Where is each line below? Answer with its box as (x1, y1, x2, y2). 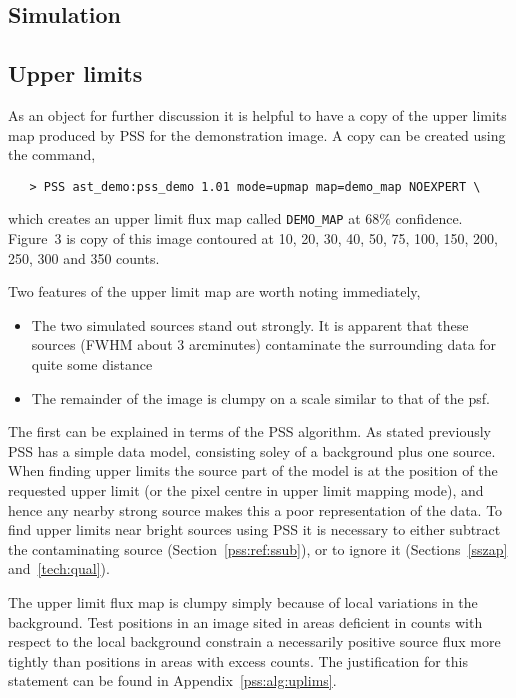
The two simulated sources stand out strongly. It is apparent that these (31, 314, 469, 335)
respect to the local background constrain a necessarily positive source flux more (8, 631, 501, 652)
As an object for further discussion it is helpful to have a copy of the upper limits (8, 104, 507, 125)
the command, (8, 144, 96, 165)
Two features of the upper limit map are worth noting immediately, (8, 281, 421, 302)
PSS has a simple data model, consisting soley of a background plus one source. (8, 440, 496, 461)
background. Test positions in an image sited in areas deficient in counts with (8, 611, 483, 632)
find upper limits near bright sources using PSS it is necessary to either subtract (8, 519, 501, 540)
